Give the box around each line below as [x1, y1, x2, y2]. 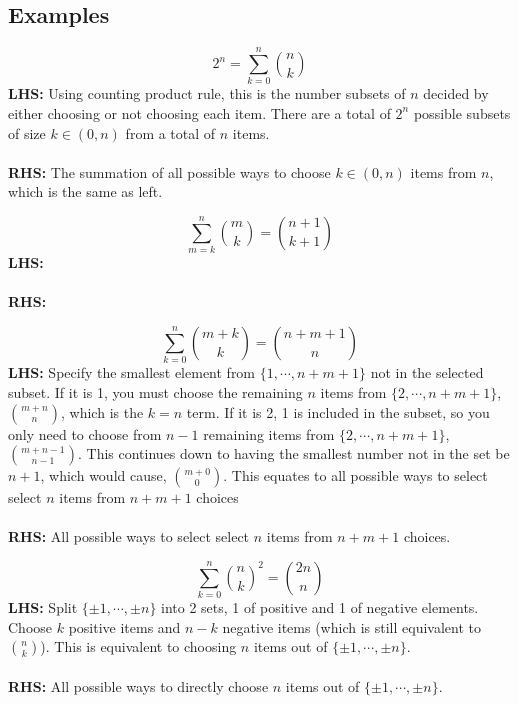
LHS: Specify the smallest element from [8, 362, 256, 383]
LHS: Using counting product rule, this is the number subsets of [8, 83, 406, 104]
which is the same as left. [8, 181, 163, 202]
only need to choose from [8, 423, 162, 444]
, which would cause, [40, 465, 167, 486]
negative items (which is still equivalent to [222, 616, 481, 637]
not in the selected [370, 362, 484, 383]
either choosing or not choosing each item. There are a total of [8, 102, 391, 123]
